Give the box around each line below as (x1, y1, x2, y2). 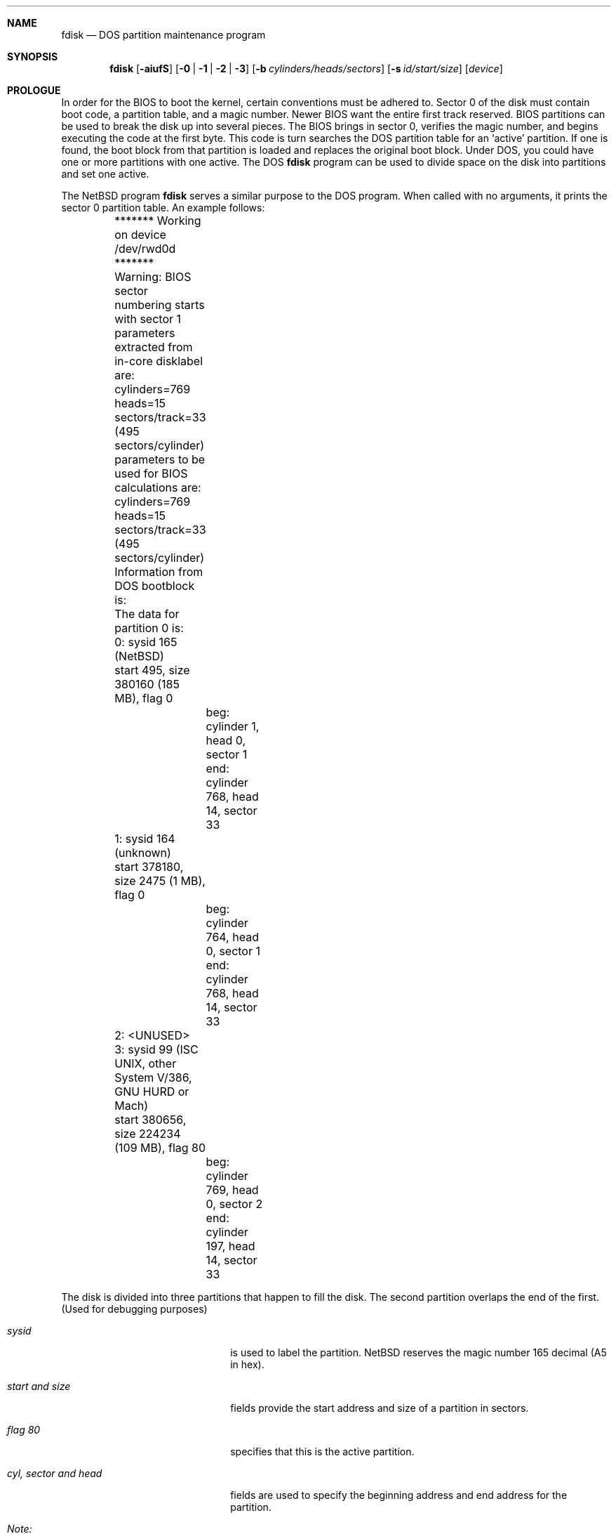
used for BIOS (114, 466, 188, 480)
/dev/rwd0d (114, 242, 176, 256)
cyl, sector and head (7, 1467, 102, 1479)
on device (114, 228, 166, 242)
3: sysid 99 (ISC (114, 1042, 199, 1056)
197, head (206, 1239, 255, 1253)
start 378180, (114, 860, 184, 874)
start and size (7, 1380, 71, 1392)
